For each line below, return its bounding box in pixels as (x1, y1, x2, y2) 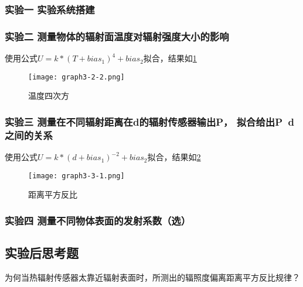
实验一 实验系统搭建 (5, 2, 95, 16)
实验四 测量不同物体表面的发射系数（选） (5, 213, 191, 227)
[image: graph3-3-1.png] (28, 171, 125, 180)
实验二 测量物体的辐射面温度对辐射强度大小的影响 (5, 29, 229, 43)
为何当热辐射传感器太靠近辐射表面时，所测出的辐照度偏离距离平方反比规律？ (5, 271, 300, 283)
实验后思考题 (5, 244, 79, 262)
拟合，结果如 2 (147, 151, 201, 163)
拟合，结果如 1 (143, 52, 197, 64)
